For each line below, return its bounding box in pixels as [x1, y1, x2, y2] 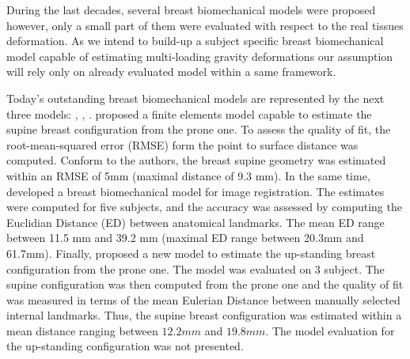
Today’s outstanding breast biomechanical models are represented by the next [6, 89, 385, 106]
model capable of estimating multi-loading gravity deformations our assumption [6, 47, 393, 64]
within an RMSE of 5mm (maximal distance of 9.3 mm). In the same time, [6, 167, 370, 183]
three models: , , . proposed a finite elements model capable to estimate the [6, 105, 372, 122]
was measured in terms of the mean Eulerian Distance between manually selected [6, 291, 401, 308]
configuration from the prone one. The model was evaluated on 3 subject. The [6, 260, 385, 277]
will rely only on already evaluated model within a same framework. [6, 63, 336, 80]
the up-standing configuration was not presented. [6, 338, 244, 354]
